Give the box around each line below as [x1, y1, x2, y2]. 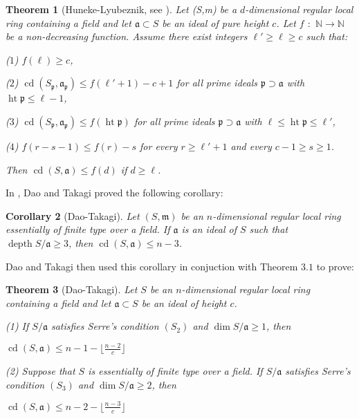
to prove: [316, 259, 354, 273]
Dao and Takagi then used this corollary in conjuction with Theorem [6, 259, 298, 273]
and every [230, 138, 272, 153]
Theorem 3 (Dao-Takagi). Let [6, 282, 138, 297]
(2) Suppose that [6, 364, 75, 378]
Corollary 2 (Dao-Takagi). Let [6, 208, 140, 223]
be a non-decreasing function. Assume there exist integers [6, 29, 248, 44]
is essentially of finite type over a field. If [88, 364, 263, 378]
